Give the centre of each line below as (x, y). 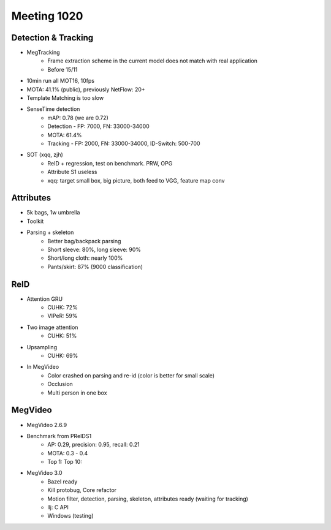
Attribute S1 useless (72, 172)
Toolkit (35, 221)
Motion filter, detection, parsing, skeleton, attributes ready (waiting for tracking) (148, 499)
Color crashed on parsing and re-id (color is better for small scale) (131, 375)
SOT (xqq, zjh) (45, 155)
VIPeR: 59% (63, 316)
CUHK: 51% (62, 336)
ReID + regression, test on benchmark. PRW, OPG (110, 163)
